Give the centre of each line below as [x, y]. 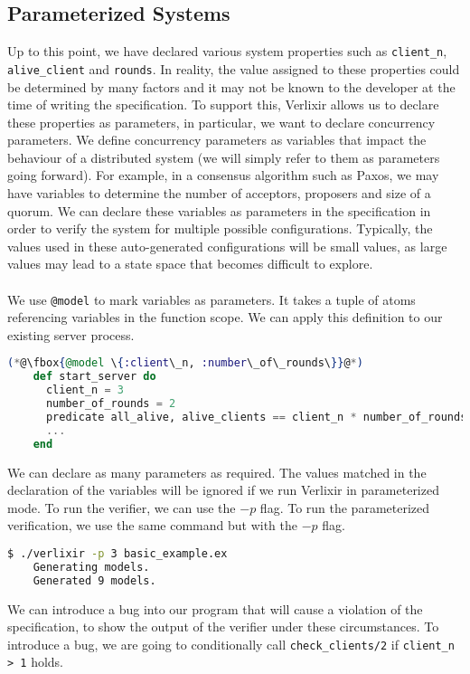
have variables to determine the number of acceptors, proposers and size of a [219, 193]
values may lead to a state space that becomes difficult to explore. [190, 264]
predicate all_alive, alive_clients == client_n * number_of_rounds [256, 417]
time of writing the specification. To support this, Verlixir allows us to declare [223, 104]
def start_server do [94, 377]
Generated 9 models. [94, 580]
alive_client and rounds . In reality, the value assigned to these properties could [234, 68]
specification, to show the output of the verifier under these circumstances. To [223, 627]
